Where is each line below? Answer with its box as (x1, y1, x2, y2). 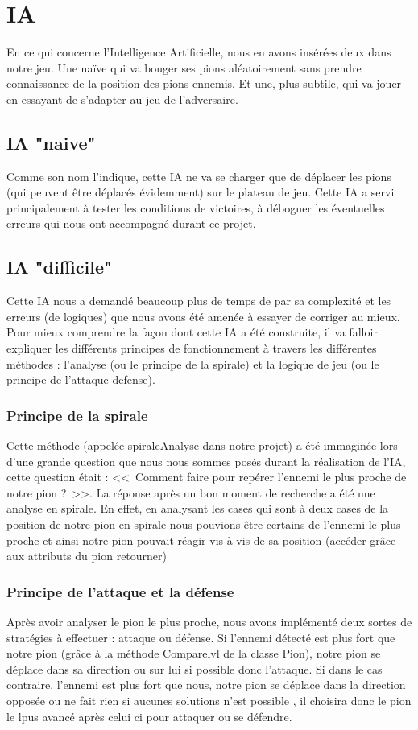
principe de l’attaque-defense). (6, 371, 155, 388)
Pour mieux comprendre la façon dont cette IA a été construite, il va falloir (6, 324, 378, 340)
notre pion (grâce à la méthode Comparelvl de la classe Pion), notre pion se (6, 645, 381, 662)
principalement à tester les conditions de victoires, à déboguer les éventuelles (6, 199, 385, 216)
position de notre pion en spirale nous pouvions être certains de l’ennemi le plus (6, 516, 401, 533)
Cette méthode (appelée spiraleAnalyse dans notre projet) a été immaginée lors (6, 437, 398, 454)
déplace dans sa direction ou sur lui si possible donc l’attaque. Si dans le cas (6, 660, 383, 677)
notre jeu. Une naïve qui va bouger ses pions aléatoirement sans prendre (6, 59, 362, 76)
